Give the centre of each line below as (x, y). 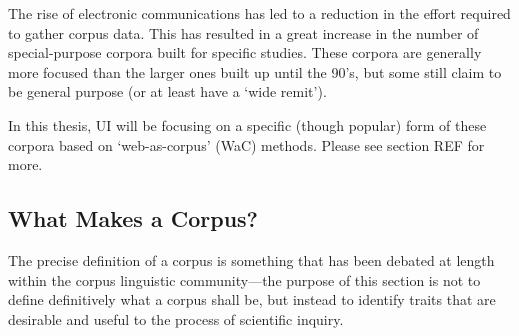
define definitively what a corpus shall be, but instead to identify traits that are (252, 299)
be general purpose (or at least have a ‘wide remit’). (167, 91)
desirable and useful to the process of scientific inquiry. (176, 318)
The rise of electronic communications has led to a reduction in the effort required (259, 13)
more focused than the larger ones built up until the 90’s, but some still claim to (255, 71)
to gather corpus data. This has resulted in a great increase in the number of (243, 32)
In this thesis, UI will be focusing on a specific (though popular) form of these (247, 124)
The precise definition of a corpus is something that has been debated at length (251, 259)
